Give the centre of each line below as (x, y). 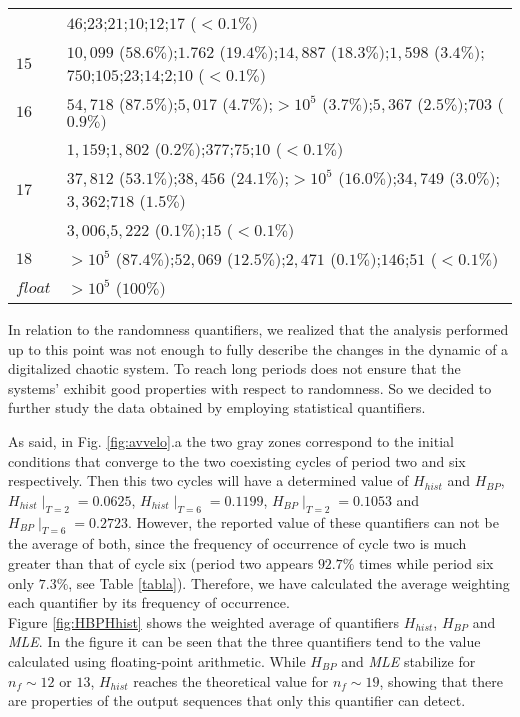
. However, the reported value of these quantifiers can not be (313, 521)
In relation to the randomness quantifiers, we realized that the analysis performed (258, 329)
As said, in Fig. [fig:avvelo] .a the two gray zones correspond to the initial (231, 440)
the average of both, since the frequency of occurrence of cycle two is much (237, 543)
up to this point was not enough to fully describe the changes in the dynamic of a (258, 348)
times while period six (426, 562)
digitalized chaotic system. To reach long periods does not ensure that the (234, 368)
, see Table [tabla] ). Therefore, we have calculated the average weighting (289, 582)
